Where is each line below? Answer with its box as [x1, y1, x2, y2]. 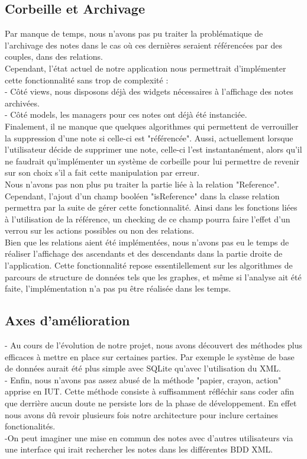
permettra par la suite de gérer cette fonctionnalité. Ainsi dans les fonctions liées [5, 201, 298, 214]
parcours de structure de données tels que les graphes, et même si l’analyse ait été [5, 270, 302, 283]
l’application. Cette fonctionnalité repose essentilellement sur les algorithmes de [5, 259, 293, 271]
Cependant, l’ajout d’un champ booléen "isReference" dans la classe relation [5, 189, 280, 202]
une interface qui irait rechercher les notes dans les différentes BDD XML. [5, 443, 273, 455]
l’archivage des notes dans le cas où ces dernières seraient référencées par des [5, 38, 283, 51]
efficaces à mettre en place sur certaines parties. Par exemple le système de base [5, 350, 295, 363]
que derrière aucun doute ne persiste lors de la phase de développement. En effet [5, 397, 297, 409]
